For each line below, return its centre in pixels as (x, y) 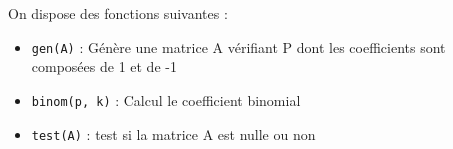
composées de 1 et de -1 (104, 66)
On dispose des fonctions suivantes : (118, 13)
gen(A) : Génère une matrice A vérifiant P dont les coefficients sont (238, 46)
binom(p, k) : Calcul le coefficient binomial (166, 99)
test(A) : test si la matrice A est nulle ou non (173, 133)
